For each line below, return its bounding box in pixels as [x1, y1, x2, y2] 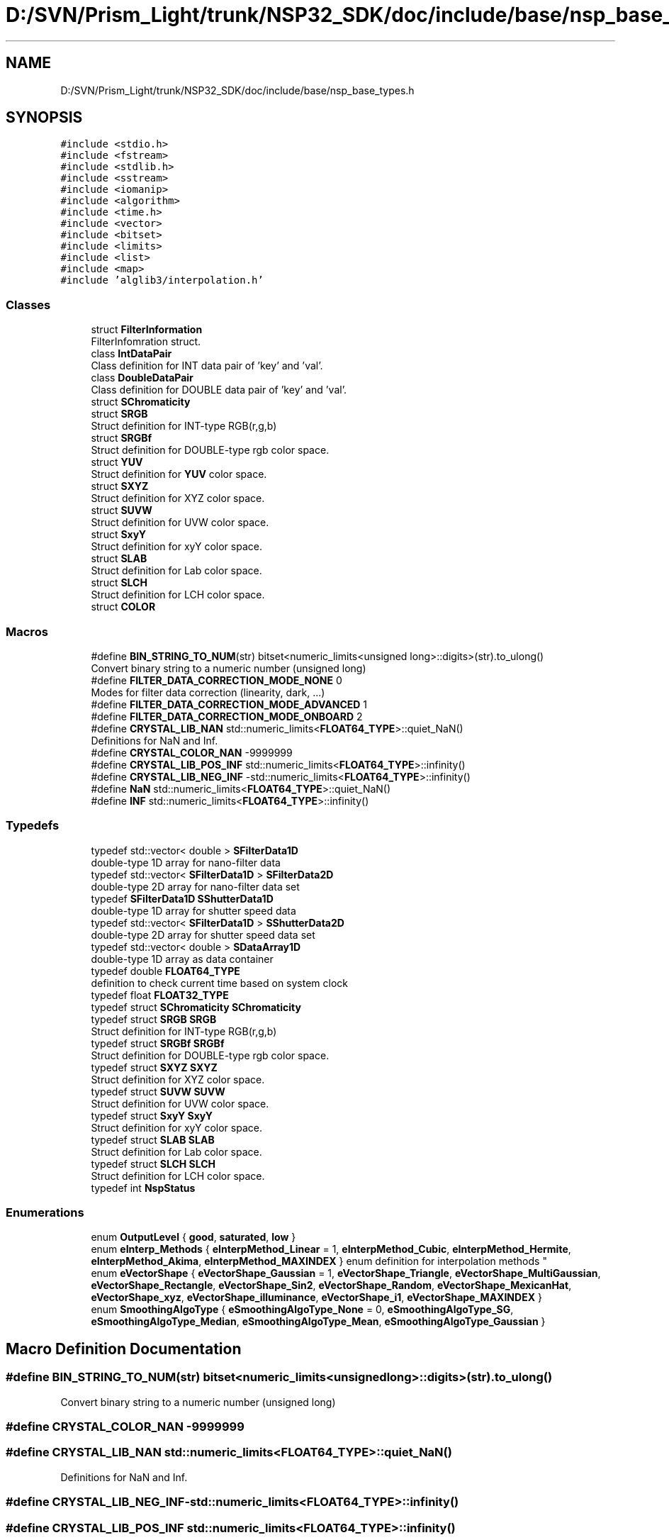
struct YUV [91, 456, 143, 469]
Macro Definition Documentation [6, 1339, 242, 1358]
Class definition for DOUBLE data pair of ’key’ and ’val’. [91, 384, 347, 396]
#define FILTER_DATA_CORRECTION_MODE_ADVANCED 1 [91, 698, 368, 710]
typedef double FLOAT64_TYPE [91, 964, 240, 977]
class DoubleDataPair [91, 372, 193, 384]
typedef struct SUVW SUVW [91, 1085, 225, 1098]
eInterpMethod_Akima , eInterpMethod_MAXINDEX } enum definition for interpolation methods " [91, 1255, 547, 1268]
